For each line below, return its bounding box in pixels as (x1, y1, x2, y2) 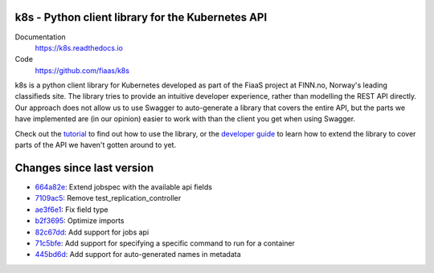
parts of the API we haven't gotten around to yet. (14, 141, 177, 150)
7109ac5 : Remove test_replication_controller (35, 194, 182, 203)
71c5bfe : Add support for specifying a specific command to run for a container (35, 238, 295, 248)
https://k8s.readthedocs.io (35, 43, 124, 52)
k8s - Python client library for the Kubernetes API (14, 10, 268, 24)
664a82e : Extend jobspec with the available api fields (35, 181, 213, 192)
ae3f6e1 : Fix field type (35, 205, 108, 214)
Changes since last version (14, 161, 154, 174)
